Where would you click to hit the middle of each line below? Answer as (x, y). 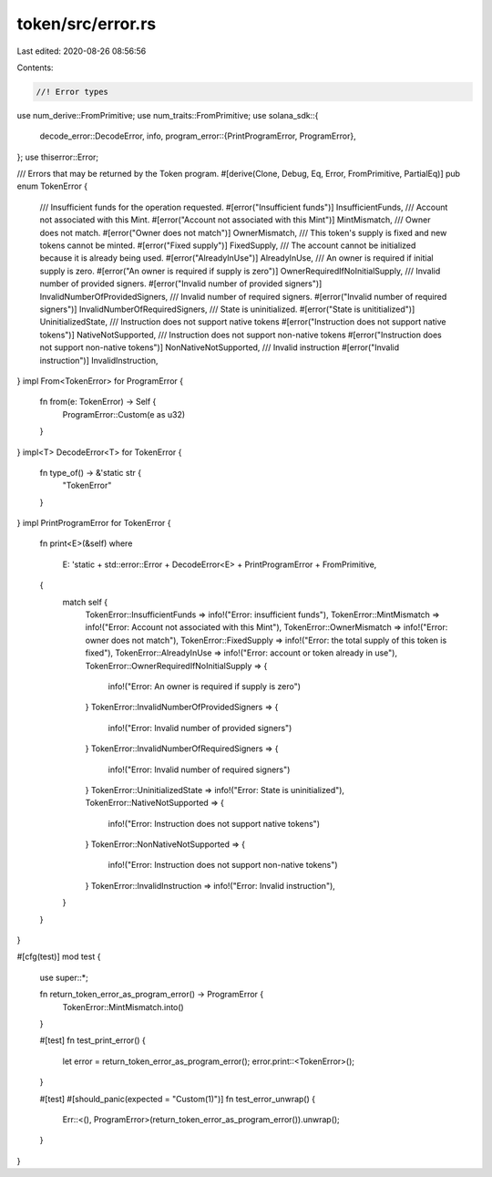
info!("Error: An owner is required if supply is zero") (204, 686)
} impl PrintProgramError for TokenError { (94, 523)
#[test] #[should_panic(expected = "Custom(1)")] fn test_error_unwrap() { (178, 1099)
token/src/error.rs (87, 24)
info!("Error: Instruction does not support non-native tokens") (223, 865)
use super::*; (64, 977)
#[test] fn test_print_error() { (92, 1040)
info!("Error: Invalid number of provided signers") (200, 728)
